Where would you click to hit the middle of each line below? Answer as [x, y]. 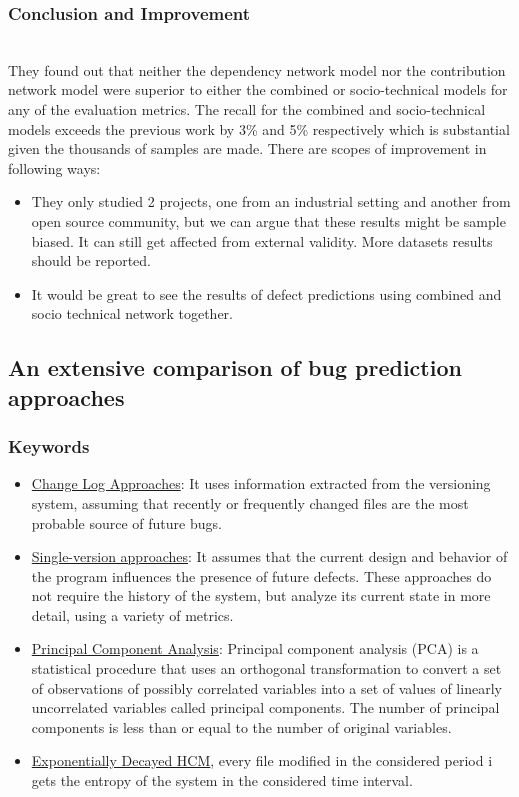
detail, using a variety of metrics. [132, 614]
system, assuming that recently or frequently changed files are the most [250, 502]
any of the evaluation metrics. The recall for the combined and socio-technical [247, 109]
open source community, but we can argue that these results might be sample [268, 220]
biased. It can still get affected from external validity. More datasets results [262, 240]
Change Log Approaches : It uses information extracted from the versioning [261, 483]
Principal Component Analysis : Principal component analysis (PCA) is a [255, 648]
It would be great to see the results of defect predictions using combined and [266, 293]
